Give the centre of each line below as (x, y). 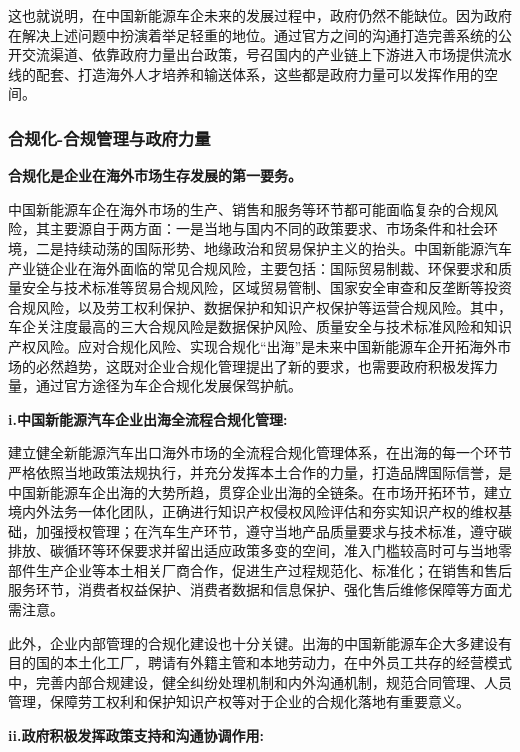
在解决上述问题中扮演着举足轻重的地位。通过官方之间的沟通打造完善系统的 (253, 34)
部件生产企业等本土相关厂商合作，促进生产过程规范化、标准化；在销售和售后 (260, 569)
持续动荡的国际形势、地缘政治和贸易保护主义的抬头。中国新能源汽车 (287, 247)
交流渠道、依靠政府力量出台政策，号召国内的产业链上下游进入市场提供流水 (266, 54)
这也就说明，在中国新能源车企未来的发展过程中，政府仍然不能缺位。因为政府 (260, 15)
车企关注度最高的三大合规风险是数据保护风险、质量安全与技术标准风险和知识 (260, 326)
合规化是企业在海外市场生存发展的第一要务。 (155, 175)
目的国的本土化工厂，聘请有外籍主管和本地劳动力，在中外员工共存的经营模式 (260, 662)
